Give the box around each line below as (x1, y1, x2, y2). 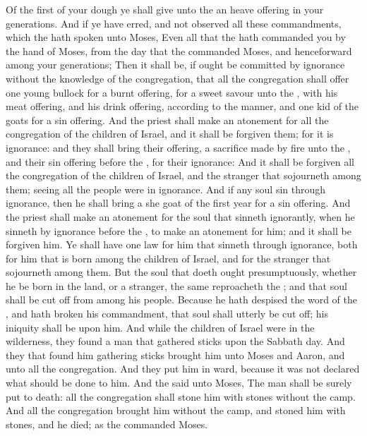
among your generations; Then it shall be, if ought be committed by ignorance (6, 57, 345, 72)
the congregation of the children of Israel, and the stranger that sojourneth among (6, 168, 361, 183)
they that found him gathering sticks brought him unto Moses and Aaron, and (6, 347, 345, 362)
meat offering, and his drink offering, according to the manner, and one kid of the (6, 99, 359, 114)
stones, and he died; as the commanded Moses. (6, 416, 208, 431)
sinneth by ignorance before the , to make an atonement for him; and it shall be (6, 223, 351, 238)
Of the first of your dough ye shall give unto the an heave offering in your (6, 2, 324, 16)
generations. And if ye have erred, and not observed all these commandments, (6, 16, 342, 30)
